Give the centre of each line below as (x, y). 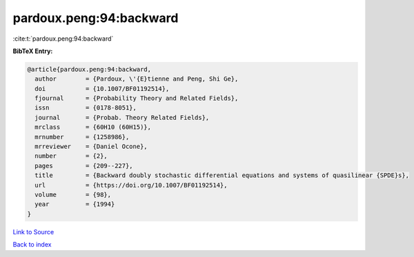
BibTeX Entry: (33, 51)
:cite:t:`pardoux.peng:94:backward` (63, 39)
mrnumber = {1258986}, (82, 137)
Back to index (32, 245)
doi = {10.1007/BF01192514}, (102, 89)
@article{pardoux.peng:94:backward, (89, 69)
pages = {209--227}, (84, 166)
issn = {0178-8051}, (86, 108)
